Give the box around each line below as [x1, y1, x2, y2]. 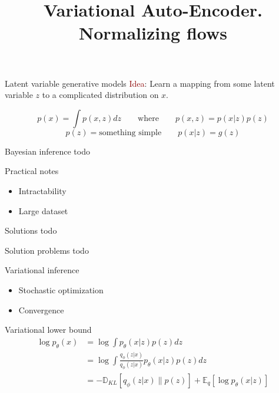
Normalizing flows [79, 21, 227, 45]
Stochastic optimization [18, 283, 104, 296]
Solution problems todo [5, 244, 89, 256]
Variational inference [5, 264, 79, 276]
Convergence [18, 303, 64, 316]
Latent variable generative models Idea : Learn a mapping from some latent [5, 77, 275, 89]
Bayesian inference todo [5, 145, 90, 157]
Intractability [18, 184, 67, 196]
